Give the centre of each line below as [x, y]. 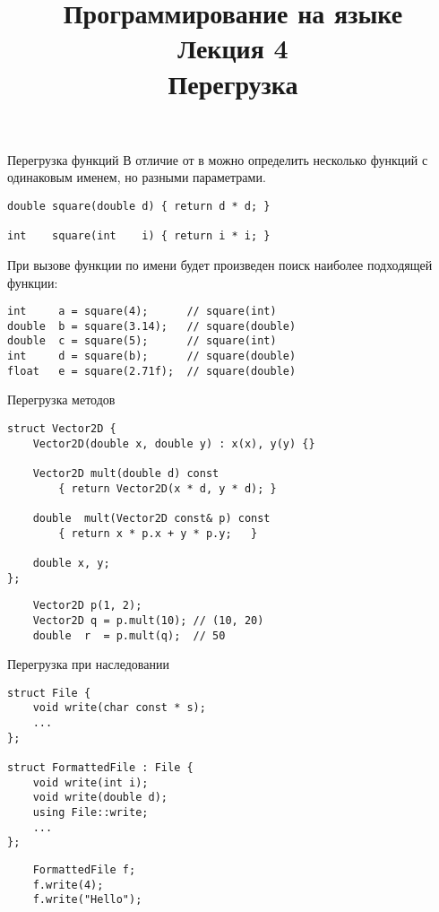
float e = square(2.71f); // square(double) [152, 371]
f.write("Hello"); [87, 900]
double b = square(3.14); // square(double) [152, 326]
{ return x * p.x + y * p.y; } [158, 533]
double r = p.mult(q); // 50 [129, 635]
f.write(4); [68, 885]
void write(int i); [90, 782]
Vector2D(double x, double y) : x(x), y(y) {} [174, 443]
